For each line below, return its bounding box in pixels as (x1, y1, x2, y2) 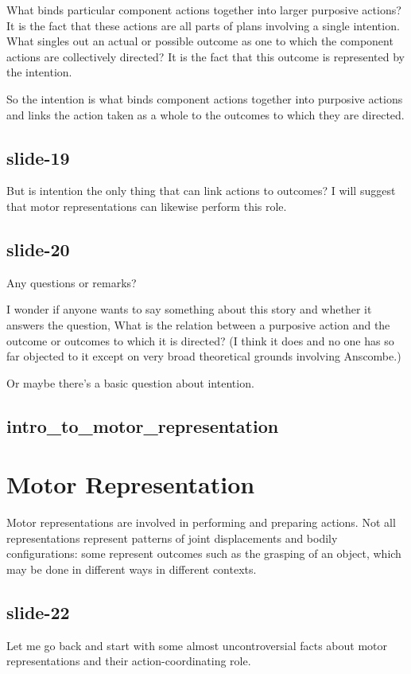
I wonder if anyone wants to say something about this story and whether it (6, 301, 372, 318)
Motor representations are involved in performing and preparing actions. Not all (6, 514, 396, 531)
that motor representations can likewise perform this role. (6, 197, 287, 214)
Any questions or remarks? (6, 274, 137, 290)
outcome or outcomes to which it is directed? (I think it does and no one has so (6, 332, 394, 349)
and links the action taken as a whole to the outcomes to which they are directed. (6, 106, 405, 123)
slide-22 (6, 599, 70, 624)
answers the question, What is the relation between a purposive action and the (6, 316, 390, 333)
